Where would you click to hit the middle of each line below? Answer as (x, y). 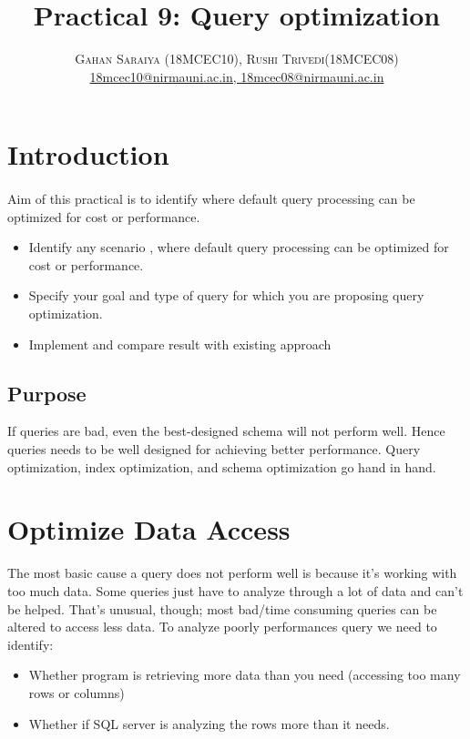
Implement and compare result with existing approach (180, 344)
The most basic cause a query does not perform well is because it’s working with (232, 573)
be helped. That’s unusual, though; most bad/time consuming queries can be (222, 608)
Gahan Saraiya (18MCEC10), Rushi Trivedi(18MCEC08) (237, 59)
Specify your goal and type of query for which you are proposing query (226, 295)
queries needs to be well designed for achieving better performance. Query (214, 449)
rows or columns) (77, 692)
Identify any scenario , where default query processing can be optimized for (239, 247)
